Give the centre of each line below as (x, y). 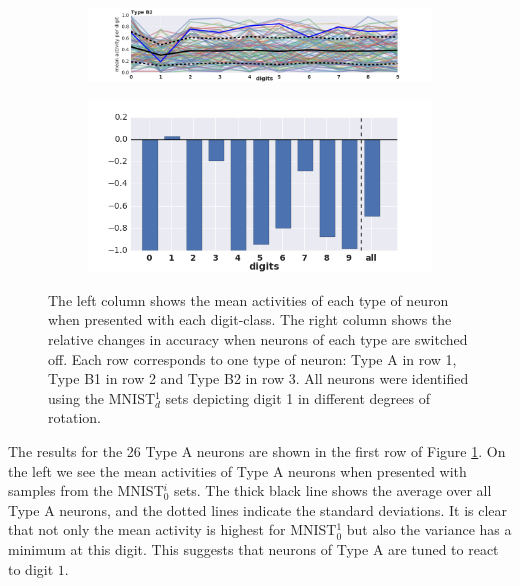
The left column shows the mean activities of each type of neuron (248, 299)
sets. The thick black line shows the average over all (333, 490)
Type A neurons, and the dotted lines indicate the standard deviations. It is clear (258, 509)
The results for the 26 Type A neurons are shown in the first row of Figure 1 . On (257, 451)
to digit (31, 568)
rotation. (74, 417)
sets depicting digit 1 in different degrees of (297, 397)
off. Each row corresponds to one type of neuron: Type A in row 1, (252, 358)
